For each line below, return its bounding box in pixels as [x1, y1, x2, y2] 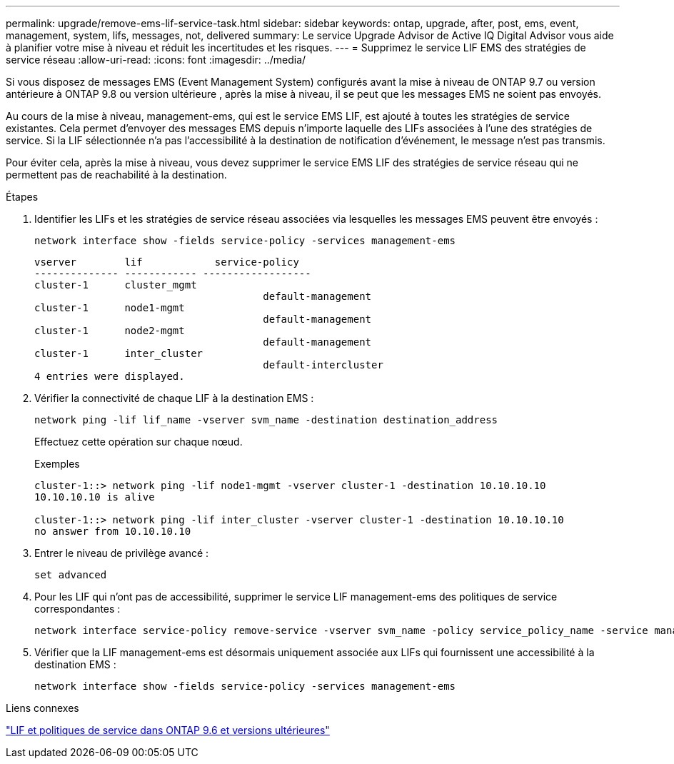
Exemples [34, 458, 80, 470]
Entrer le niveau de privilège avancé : [34, 547, 209, 559]
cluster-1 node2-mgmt [34, 325, 185, 336]
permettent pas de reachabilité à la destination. [6, 169, 227, 181]
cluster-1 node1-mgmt [34, 302, 185, 313]
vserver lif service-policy [34, 256, 299, 268]
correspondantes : [34, 603, 121, 615]
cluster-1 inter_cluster [34, 348, 203, 359]
